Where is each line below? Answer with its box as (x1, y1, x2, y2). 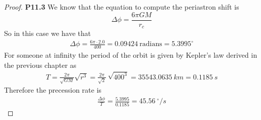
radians (139, 41, 162, 48)
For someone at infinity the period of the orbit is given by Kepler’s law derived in (4, 50, 257, 60)
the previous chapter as (4, 59, 77, 70)
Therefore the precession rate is (4, 85, 102, 95)
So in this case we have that (4, 28, 91, 38)
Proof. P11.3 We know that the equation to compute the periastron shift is (4, 2, 239, 12)
